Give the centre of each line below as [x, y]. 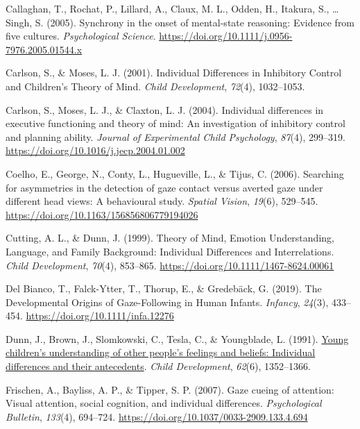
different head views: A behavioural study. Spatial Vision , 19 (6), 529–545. [162, 201]
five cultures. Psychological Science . [81, 36]
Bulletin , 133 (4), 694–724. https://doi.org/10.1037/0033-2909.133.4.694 [157, 416]
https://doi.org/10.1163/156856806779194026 [102, 214]
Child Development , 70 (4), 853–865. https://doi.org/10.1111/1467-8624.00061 [170, 265]
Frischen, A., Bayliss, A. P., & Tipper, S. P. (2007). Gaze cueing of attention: [170, 389]
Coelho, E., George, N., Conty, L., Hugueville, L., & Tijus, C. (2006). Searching [175, 173]
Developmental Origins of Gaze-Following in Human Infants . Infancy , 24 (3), [167, 302]
